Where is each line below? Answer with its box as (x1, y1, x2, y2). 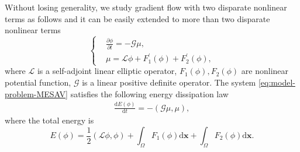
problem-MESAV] (5, 87, 68, 100)
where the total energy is (5, 114, 94, 126)
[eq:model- (258, 76, 295, 89)
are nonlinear (241, 65, 289, 77)
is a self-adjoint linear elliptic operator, (37, 65, 177, 77)
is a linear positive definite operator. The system (82, 76, 256, 89)
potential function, (5, 76, 71, 89)
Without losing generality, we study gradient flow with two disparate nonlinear (5, 1, 287, 13)
